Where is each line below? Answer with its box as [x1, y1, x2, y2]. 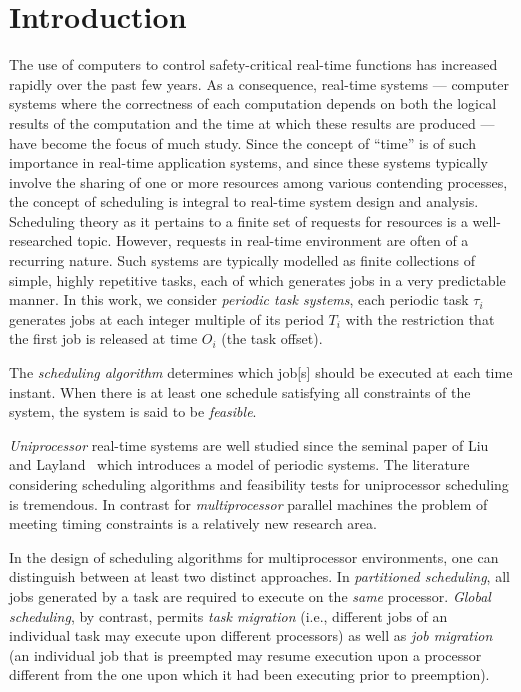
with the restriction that [345, 308, 495, 329]
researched [9, 230, 73, 251]
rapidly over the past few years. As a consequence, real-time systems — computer [9, 73, 509, 94]
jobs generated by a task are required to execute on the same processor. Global [9, 585, 491, 606]
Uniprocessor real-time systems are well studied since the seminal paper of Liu [9, 434, 489, 455]
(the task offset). [221, 328, 323, 349]
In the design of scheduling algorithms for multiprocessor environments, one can [9, 546, 499, 567]
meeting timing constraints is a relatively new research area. [9, 513, 377, 534]
